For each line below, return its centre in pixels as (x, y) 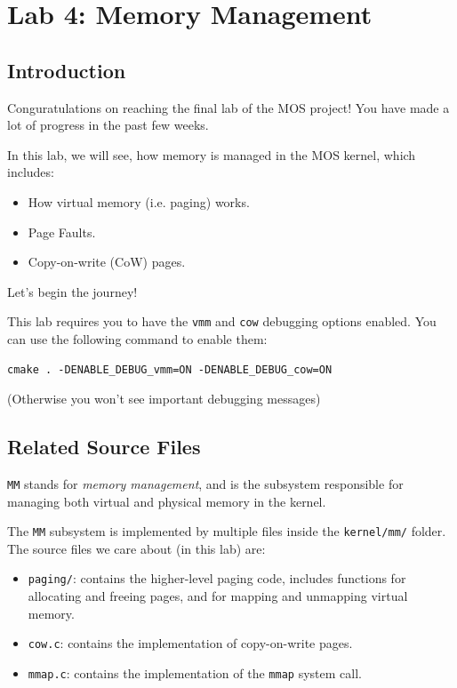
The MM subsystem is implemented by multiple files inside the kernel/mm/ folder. (227, 531)
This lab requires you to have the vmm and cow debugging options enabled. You (222, 321)
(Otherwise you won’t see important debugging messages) (164, 399)
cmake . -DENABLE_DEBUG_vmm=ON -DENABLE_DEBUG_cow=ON (170, 369)
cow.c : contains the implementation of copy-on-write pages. (190, 643)
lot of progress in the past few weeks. (108, 125)
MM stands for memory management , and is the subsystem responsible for (205, 483)
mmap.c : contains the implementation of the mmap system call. (195, 672)
